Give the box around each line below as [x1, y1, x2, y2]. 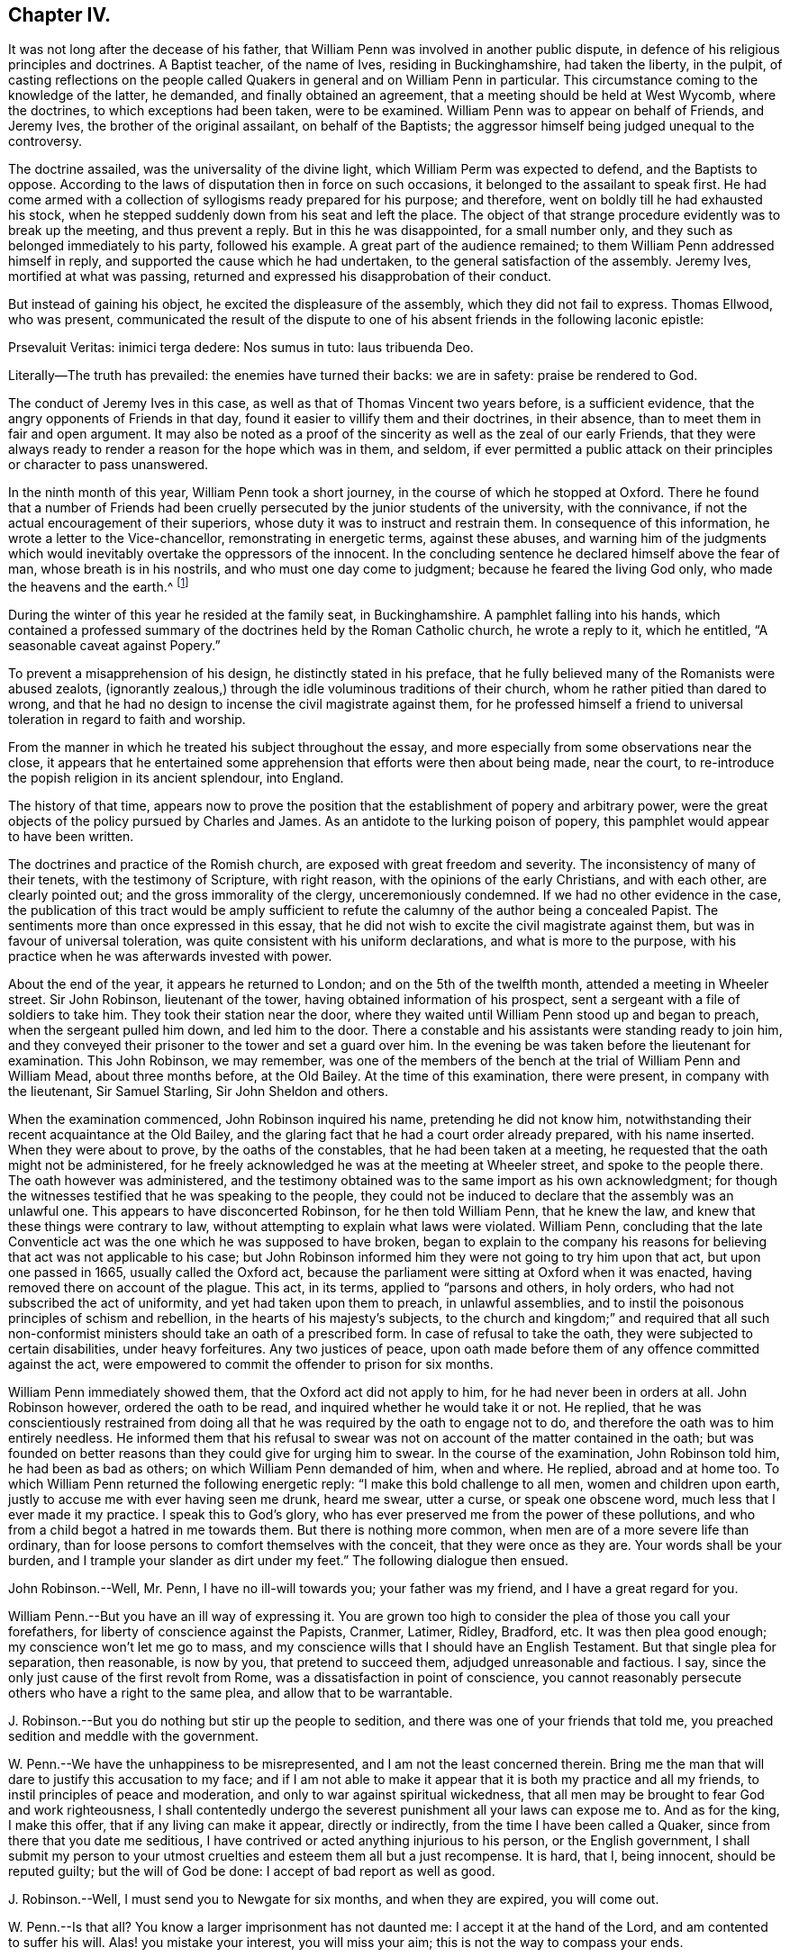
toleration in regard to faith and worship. [8, 711, 246, 728]
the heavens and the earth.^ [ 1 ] [8, 576, 189, 595]
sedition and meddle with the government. [8, 1728, 259, 1744]
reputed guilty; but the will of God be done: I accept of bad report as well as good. [8, 1863, 495, 1880]
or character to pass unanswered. [8, 457, 208, 473]
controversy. [8, 133, 83, 149]
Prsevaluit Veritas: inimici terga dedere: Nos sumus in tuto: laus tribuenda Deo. [8, 340, 474, 356]
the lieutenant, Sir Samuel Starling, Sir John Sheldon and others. [8, 1083, 388, 1100]
